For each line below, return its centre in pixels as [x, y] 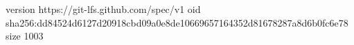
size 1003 [25, 36]
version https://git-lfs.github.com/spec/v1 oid [103, 9]
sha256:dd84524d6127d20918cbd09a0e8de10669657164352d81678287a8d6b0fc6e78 [177, 22]
